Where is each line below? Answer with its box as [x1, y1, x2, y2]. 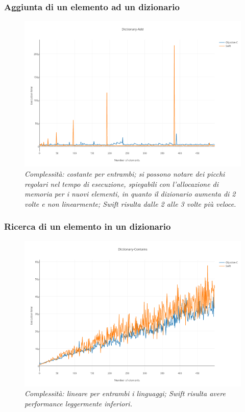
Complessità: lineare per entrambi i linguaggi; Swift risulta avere [24, 388, 226, 399]
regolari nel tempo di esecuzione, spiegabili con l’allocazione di [24, 178, 219, 189]
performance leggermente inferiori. [24, 398, 132, 408]
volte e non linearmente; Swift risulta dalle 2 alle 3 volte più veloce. [24, 198, 236, 209]
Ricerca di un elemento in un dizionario [4, 220, 171, 233]
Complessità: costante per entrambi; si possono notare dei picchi [24, 168, 225, 179]
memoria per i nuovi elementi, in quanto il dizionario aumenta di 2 [24, 188, 236, 199]
